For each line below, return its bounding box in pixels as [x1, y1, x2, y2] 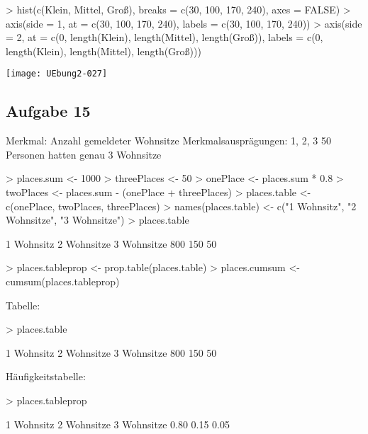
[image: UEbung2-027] [6, 69, 108, 79]
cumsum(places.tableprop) [6, 273, 120, 288]
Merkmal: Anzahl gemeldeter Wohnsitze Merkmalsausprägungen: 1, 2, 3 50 [6, 133, 331, 148]
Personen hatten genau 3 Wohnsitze [6, 147, 162, 161]
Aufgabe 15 [6, 100, 91, 122]
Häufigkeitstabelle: [6, 369, 86, 384]
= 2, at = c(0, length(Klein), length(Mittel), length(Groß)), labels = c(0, [6, 30, 323, 45]
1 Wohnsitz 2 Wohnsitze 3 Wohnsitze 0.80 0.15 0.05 [6, 416, 230, 431]
